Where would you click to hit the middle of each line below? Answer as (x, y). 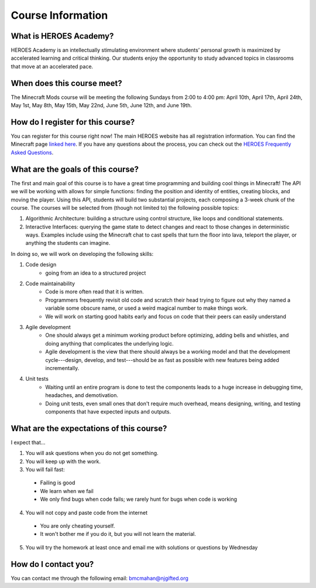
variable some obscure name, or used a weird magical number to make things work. (147, 308)
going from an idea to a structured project (96, 273)
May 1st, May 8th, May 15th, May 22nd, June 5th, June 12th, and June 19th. (102, 105)
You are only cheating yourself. (78, 526)
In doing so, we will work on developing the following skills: (82, 254)
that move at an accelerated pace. (52, 66)
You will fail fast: (45, 469)
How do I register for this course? (73, 122)
